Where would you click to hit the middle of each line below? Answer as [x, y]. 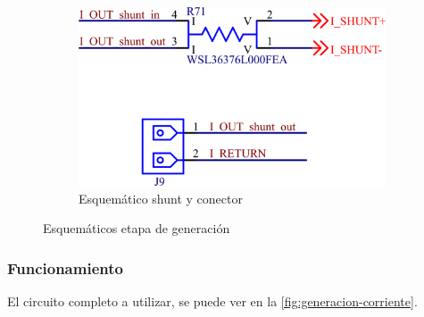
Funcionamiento [65, 267]
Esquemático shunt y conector [161, 198]
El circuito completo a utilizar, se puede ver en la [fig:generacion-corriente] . [212, 301]
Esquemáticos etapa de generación [137, 228]
